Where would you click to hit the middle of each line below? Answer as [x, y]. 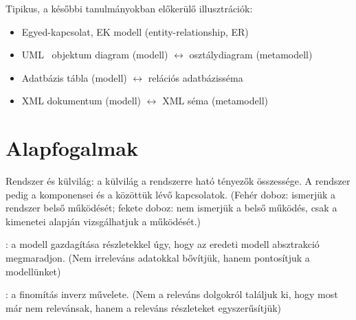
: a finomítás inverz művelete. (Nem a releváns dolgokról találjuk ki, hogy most [172, 294]
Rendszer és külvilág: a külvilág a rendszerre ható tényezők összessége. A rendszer [178, 181]
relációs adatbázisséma [196, 77]
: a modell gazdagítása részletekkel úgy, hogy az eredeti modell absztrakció [163, 244]
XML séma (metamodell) [215, 101]
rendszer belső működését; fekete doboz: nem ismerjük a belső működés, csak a [171, 208]
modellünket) [33, 271]
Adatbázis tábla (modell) [74, 77]
